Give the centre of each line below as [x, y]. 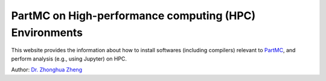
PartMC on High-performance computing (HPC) [133, 16]
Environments [47, 32]
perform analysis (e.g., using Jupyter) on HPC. [69, 58]
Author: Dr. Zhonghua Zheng [47, 70]
